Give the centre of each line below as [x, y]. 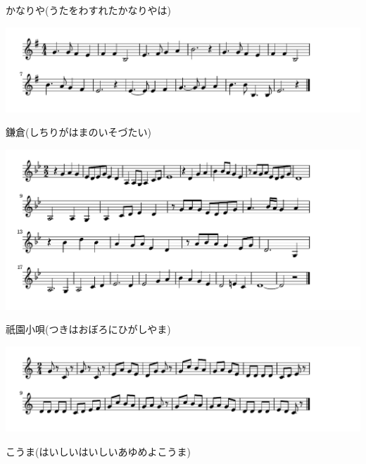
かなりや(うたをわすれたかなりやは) [88, 10]
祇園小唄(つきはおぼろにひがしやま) [88, 329]
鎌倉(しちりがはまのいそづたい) [78, 132]
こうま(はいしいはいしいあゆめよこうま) [98, 451]
